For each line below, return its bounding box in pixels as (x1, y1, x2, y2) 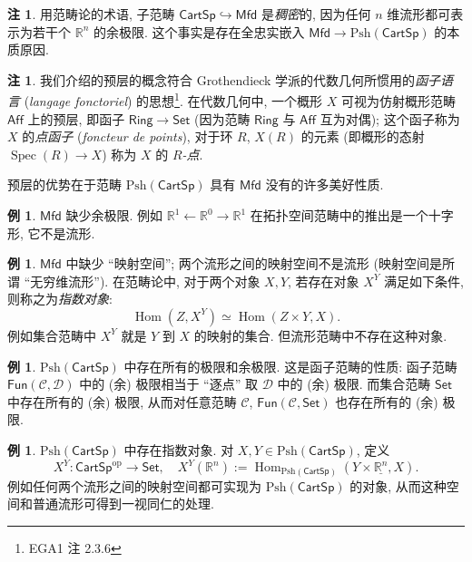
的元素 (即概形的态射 (300, 127, 425, 146)
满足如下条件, (384, 271, 464, 290)
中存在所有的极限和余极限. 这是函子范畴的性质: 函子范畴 (123, 356, 457, 375)
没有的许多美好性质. (265, 175, 384, 194)
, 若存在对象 (288, 271, 359, 290)
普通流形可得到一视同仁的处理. (32, 494, 214, 513)
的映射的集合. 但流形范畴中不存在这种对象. (193, 325, 447, 344)
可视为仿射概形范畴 (340, 92, 456, 111)
